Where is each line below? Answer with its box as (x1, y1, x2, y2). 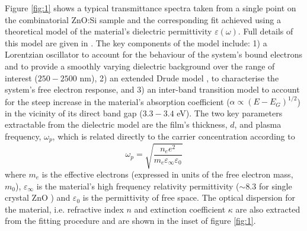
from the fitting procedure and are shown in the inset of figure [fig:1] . (5, 214, 256, 227)
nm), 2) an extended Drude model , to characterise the (79, 71, 279, 84)
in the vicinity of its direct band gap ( (5, 106, 143, 119)
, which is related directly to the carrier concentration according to (52, 130, 295, 143)
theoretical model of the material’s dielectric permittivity (5, 25, 212, 37)
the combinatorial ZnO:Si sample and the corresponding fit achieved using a (5, 13, 281, 26)
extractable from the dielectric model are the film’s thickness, (5, 118, 228, 131)
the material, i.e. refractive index (5, 202, 124, 215)
